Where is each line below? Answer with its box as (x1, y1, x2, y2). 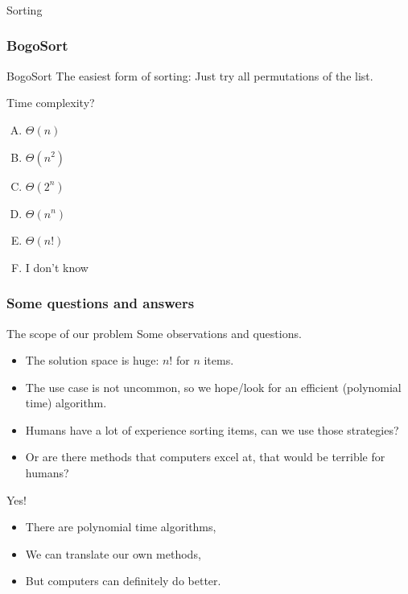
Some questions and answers (6, 293, 195, 313)
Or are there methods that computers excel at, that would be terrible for (25, 448, 385, 465)
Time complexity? (6, 94, 95, 111)
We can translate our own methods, (25, 545, 201, 562)
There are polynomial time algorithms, (25, 518, 216, 535)
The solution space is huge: (25, 352, 159, 369)
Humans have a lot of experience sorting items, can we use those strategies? (25, 421, 399, 438)
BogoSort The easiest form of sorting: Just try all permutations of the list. (6, 67, 373, 84)
